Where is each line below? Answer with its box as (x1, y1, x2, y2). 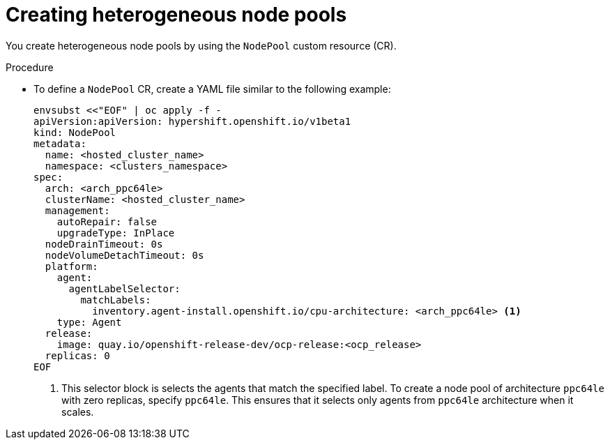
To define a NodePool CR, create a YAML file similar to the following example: (33, 82, 391, 95)
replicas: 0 (45, 349, 110, 361)
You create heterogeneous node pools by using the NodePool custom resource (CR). (6, 39, 397, 52)
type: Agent (56, 316, 122, 328)
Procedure (6, 61, 54, 73)
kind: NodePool (33, 126, 116, 138)
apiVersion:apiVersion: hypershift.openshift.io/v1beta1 (33, 115, 351, 127)
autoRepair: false (56, 216, 158, 227)
